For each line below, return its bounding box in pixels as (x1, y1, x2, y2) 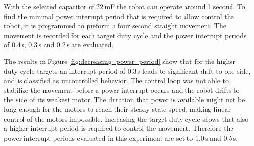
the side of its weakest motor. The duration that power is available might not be (4, 94, 245, 104)
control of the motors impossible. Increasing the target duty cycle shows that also (4, 113, 249, 124)
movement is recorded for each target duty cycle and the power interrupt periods (4, 30, 247, 40)
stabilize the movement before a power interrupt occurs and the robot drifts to (4, 84, 240, 95)
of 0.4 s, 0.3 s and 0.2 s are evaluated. (4, 40, 114, 50)
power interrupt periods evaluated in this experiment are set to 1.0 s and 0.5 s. (4, 132, 238, 143)
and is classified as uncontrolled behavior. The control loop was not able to (4, 75, 229, 85)
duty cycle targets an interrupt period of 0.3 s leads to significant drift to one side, (4, 65, 251, 76)
